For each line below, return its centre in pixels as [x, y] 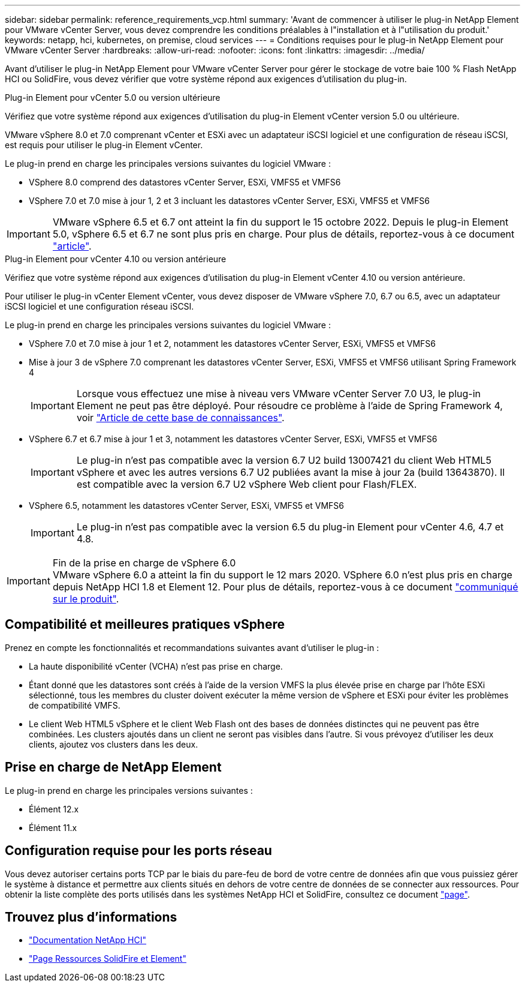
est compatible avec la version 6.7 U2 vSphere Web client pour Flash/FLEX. [247, 484]
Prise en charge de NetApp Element [113, 767]
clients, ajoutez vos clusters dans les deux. [114, 744]
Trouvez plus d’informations [91, 917]
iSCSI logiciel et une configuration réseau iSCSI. [99, 306]
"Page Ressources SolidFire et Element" [108, 959]
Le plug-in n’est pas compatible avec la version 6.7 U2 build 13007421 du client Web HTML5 [284, 460]
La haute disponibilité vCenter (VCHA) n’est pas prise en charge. [156, 666]
